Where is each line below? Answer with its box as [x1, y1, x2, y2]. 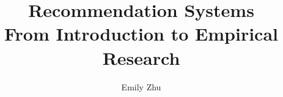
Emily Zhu [121, 80, 161, 93]
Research [102, 45, 180, 70]
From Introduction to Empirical [4, 21, 278, 46]
